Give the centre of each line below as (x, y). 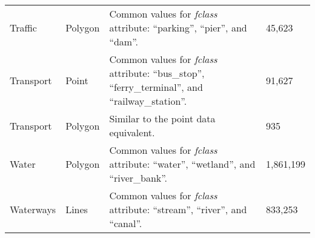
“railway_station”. (148, 101)
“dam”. (124, 41)
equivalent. (132, 132)
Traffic (23, 28)
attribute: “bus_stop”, (157, 73)
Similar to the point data (162, 118)
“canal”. (126, 223)
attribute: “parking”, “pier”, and (178, 28)
